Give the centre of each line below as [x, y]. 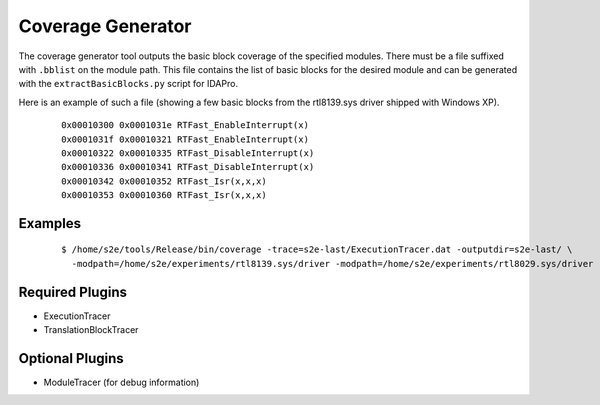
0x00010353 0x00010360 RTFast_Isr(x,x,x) [164, 195]
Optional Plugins [71, 358]
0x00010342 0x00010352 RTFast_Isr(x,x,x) [164, 181]
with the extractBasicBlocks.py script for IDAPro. [128, 84]
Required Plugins [72, 291]
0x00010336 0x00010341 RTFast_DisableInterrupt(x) [188, 167]
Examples [50, 223]
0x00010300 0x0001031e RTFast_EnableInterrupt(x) [185, 125]
